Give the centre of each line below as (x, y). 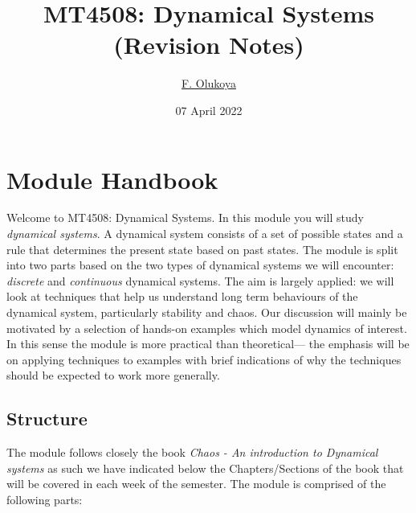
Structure (47, 419)
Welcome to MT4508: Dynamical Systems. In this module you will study (185, 218)
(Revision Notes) (209, 45)
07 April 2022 (209, 110)
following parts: (45, 499)
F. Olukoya (209, 83)
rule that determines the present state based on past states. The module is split (202, 249)
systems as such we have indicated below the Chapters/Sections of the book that (205, 468)
